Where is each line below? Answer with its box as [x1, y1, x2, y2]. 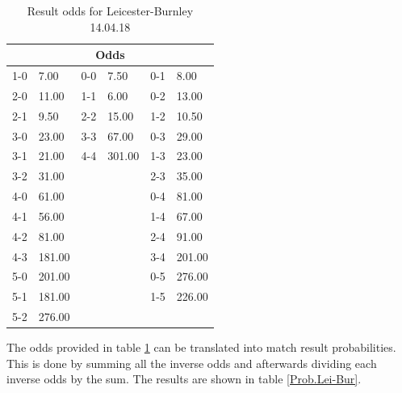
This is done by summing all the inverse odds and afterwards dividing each [6, 354, 377, 371]
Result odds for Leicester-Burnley [27, 2, 194, 19]
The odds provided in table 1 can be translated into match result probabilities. [6, 339, 396, 356]
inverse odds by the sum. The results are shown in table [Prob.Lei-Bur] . [6, 370, 362, 387]
